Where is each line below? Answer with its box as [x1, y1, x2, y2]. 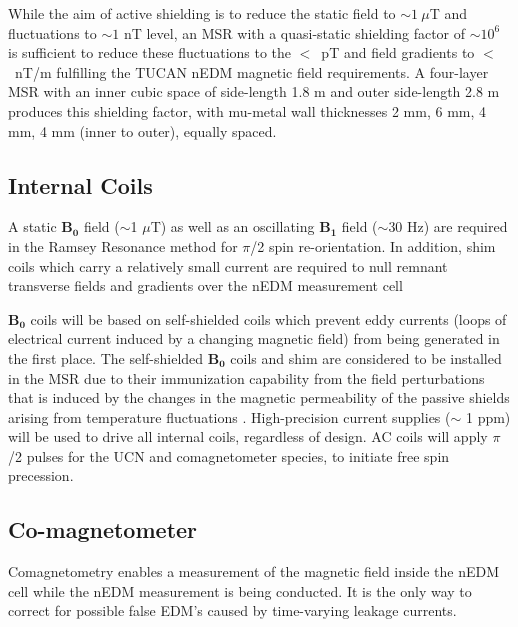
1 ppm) [465, 406, 511, 427]
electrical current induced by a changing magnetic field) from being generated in [8, 328, 500, 349]
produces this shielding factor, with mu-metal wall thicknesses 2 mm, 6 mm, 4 [8, 100, 487, 121]
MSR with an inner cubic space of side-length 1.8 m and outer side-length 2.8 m [8, 81, 500, 102]
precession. [8, 465, 74, 486]
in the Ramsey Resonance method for [8, 235, 238, 256]
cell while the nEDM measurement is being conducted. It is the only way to [8, 580, 472, 601]
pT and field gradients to [321, 42, 475, 63]
